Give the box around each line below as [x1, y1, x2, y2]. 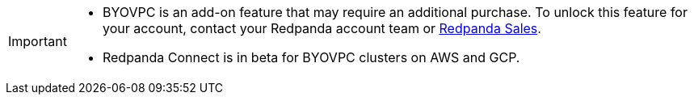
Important [8, 33, 67, 49]
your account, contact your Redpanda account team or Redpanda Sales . [102, 20, 541, 36]
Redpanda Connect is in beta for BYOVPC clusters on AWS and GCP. [102, 49, 520, 65]
